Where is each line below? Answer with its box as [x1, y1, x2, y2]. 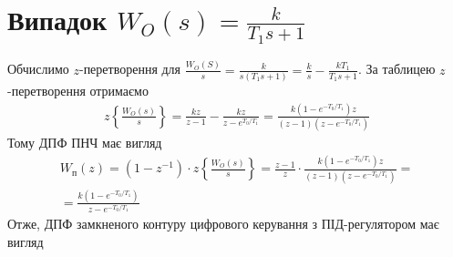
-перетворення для [78, 59, 181, 78]
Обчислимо [7, 59, 69, 78]
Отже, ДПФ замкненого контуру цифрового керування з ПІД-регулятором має [7, 214, 439, 233]
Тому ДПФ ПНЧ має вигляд [7, 133, 162, 152]
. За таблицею [357, 59, 436, 78]
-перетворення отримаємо [7, 81, 149, 100]
